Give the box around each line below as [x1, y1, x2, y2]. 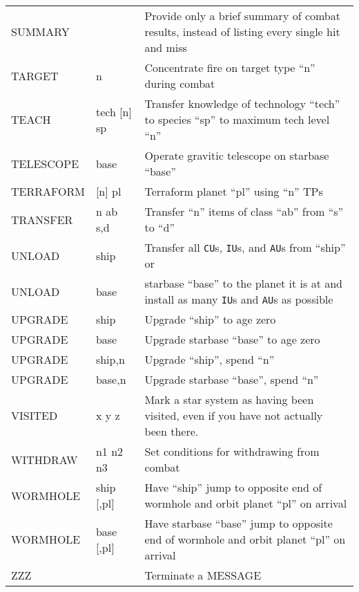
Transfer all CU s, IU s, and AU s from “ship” [144, 239, 346, 255]
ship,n [95, 351, 125, 367]
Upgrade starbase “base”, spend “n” [144, 371, 319, 387]
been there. [144, 423, 199, 439]
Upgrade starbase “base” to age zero [144, 331, 320, 347]
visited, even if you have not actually [144, 407, 323, 423]
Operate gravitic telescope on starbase [144, 147, 329, 163]
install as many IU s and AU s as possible [144, 291, 333, 307]
